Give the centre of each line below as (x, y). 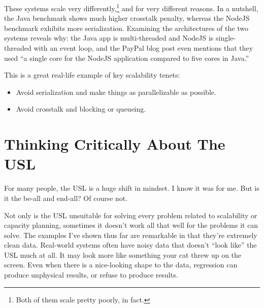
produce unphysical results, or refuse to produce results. (91, 275)
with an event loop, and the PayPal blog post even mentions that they (143, 48)
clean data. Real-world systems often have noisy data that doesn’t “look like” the (130, 245)
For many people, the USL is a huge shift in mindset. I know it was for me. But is (132, 188)
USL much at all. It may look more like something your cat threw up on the (123, 254)
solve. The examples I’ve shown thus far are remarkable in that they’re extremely (131, 235)
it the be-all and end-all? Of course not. (66, 198)
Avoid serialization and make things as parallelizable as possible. (116, 92)
